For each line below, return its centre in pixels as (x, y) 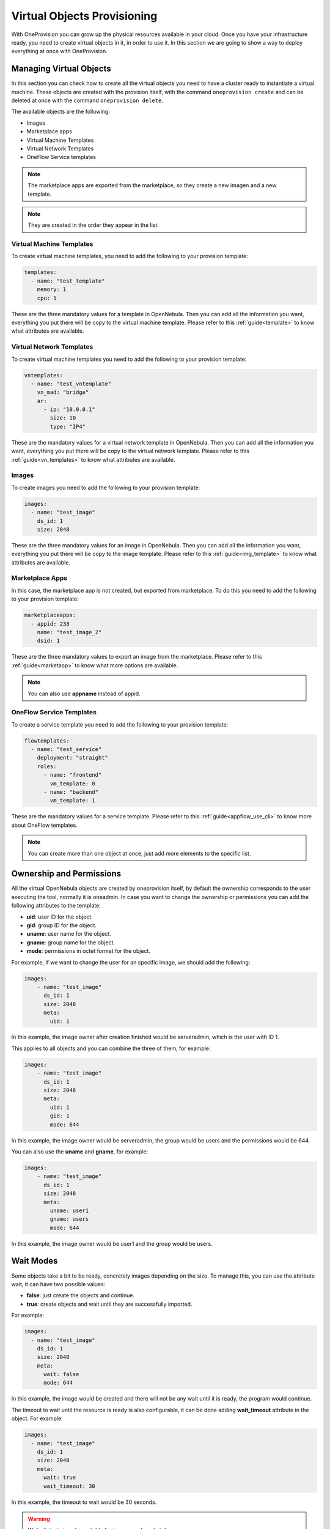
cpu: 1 (47, 298)
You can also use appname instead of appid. (84, 694)
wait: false (61, 1374)
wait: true (60, 1478)
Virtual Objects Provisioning (84, 16)
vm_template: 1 (73, 801)
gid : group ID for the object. (62, 925)
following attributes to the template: (56, 906)
